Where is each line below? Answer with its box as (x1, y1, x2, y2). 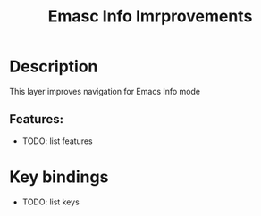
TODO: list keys (21, 196, 80, 207)
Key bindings (9, 167, 109, 187)
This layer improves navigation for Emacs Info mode (9, 86, 201, 96)
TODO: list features (21, 136, 93, 146)
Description (9, 56, 98, 77)
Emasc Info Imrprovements (47, 6, 253, 27)
